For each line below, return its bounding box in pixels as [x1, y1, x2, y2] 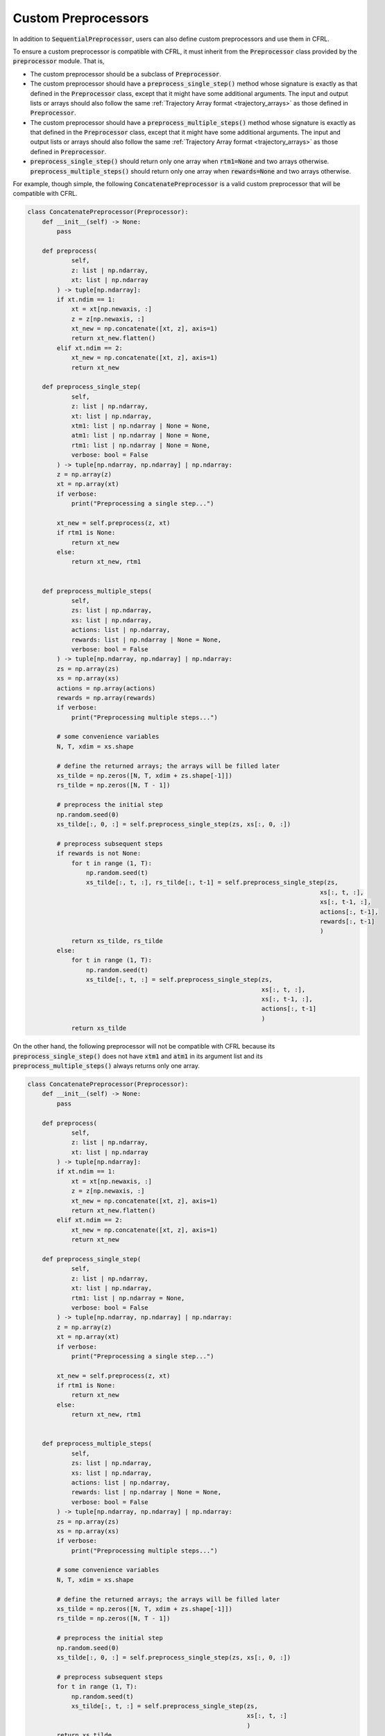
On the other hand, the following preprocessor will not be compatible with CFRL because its [12, 1042, 275, 1051]
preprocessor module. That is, [12, 57, 105, 65]
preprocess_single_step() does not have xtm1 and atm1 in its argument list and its [12, 1052, 263, 1060]
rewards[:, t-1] [319, 917, 375, 925]
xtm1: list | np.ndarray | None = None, [71, 422, 211, 430]
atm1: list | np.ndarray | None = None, [71, 431, 211, 440]
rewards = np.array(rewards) [56, 694, 156, 701]
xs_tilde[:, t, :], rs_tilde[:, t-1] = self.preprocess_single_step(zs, [85, 878, 339, 887]
